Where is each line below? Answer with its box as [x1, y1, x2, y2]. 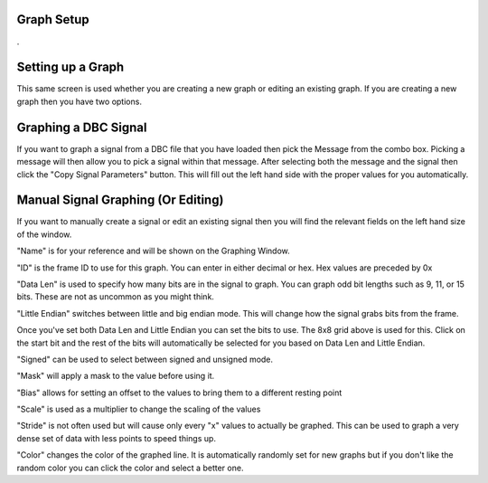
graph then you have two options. [16, 96, 142, 107]
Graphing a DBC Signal [16, 119, 147, 135]
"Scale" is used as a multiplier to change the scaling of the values [16, 403, 261, 415]
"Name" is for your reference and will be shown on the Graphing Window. [16, 245, 291, 257]
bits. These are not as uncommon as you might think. [16, 291, 214, 302]
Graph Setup [16, 12, 89, 27]
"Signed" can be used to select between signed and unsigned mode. [16, 354, 274, 365]
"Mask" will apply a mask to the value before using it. [16, 371, 215, 382]
